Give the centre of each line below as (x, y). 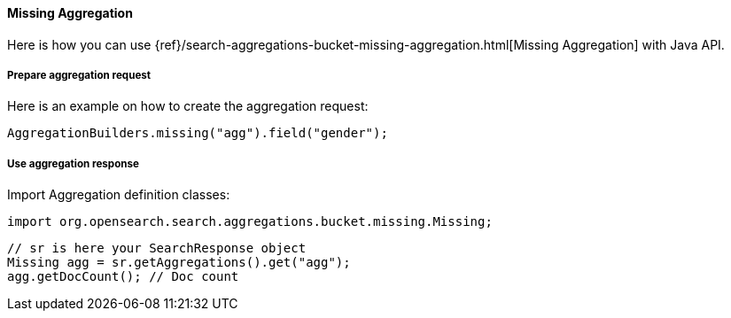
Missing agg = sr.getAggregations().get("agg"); (179, 263)
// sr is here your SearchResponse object (157, 248)
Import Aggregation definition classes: (119, 195)
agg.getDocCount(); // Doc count (123, 277)
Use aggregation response (73, 163)
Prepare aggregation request (79, 75)
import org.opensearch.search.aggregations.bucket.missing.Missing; (250, 222)
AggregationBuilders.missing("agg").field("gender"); (198, 133)
